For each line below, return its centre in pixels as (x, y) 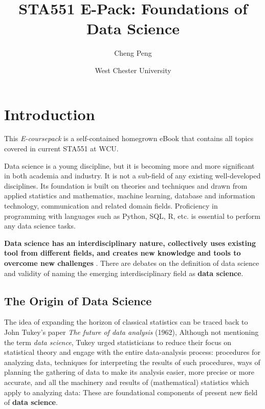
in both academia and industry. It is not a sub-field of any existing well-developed (132, 176)
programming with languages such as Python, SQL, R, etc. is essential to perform (132, 215)
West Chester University (133, 70)
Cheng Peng (133, 53)
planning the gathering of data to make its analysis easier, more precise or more (129, 372)
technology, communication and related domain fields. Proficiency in (111, 206)
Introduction (50, 114)
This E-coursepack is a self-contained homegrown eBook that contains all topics (129, 138)
